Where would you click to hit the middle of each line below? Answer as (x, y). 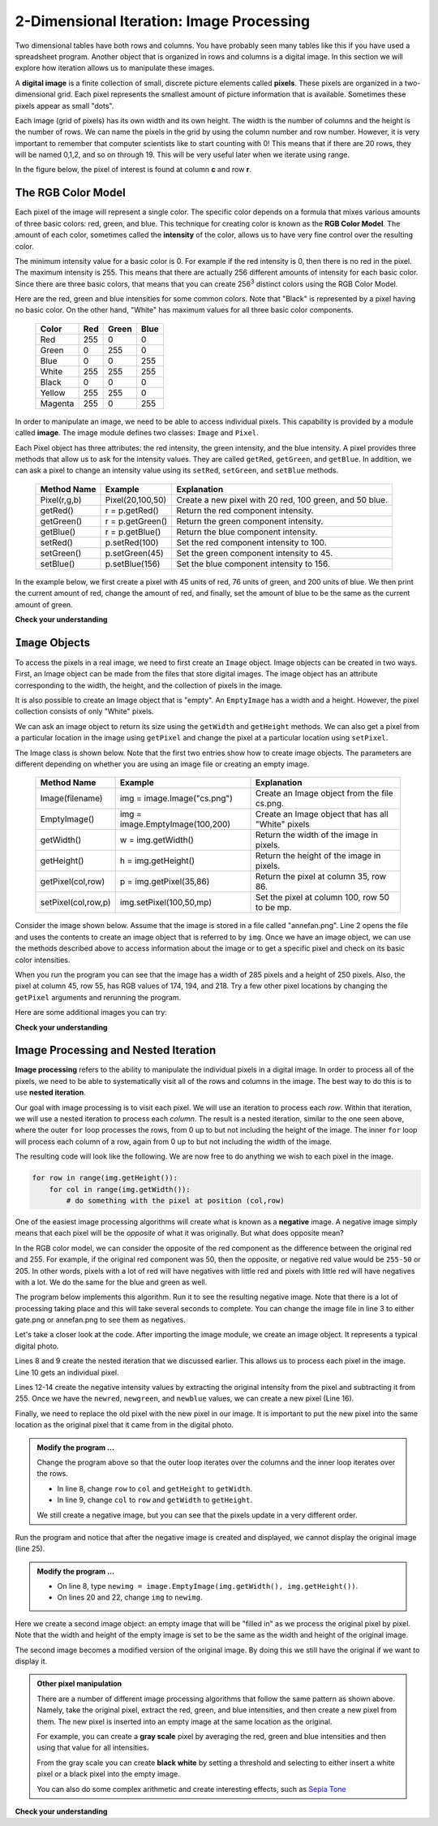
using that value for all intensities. (93, 1748)
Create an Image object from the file (324, 793)
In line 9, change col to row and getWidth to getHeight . (155, 1500)
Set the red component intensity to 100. (252, 542)
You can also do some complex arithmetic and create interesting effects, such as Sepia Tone (191, 1789)
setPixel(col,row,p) (75, 903)
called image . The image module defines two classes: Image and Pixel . (137, 433)
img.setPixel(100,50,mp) (166, 903)
